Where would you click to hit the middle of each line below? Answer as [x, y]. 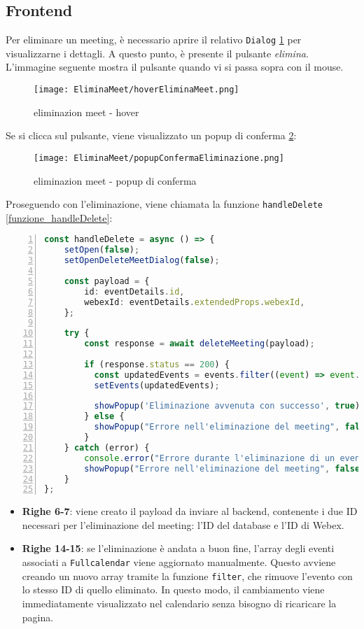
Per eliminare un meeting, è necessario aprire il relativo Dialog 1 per [154, 40]
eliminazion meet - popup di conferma [115, 180]
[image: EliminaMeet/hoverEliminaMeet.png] [136, 90]
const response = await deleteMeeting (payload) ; [199, 344]
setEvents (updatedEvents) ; [157, 385]
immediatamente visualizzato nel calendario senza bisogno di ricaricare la [179, 603]
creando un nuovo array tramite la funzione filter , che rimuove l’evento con [187, 575]
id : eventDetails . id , [134, 291]
